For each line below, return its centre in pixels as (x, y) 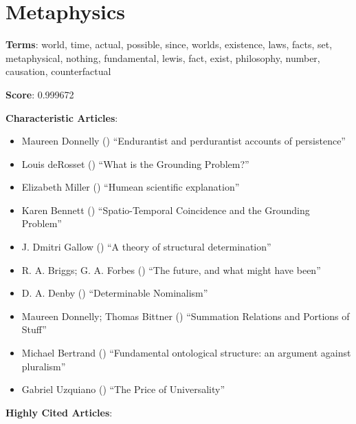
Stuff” (34, 329)
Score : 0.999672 (40, 94)
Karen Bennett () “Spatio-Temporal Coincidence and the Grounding (166, 210)
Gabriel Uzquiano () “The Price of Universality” (123, 389)
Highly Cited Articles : (59, 412)
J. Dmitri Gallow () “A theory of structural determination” (146, 247)
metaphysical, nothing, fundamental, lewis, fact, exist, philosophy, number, (163, 57)
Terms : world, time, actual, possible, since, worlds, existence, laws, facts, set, (169, 44)
